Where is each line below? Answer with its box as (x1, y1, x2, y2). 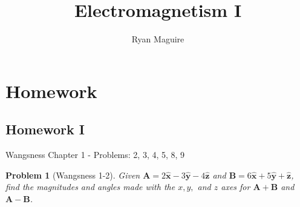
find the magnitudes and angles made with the (5, 180, 175, 193)
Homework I (5, 120, 85, 139)
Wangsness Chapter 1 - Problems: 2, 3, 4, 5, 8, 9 (5, 148, 185, 161)
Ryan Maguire (131, 33, 184, 45)
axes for (221, 180, 250, 193)
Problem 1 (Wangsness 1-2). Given (5, 168, 140, 181)
